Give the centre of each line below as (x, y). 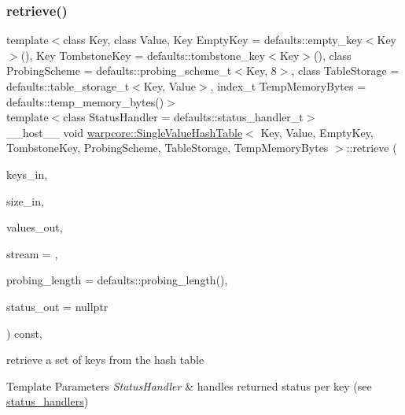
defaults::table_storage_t (68, 86)
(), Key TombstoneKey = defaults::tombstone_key (143, 55)
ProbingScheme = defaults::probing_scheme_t (119, 70)
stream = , (32, 253)
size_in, (25, 200)
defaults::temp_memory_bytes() (85, 101)
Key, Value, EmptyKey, (317, 132)
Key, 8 (261, 70)
